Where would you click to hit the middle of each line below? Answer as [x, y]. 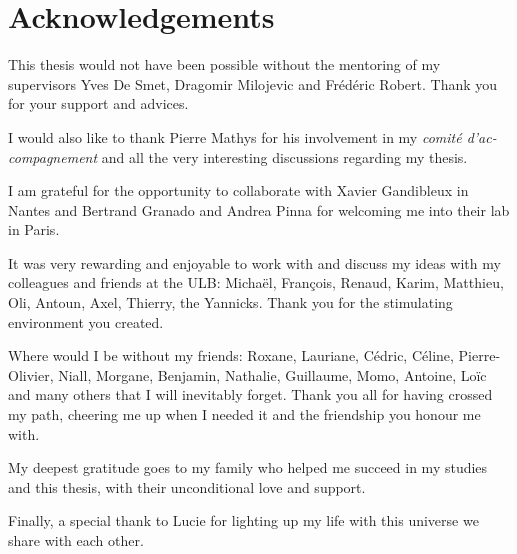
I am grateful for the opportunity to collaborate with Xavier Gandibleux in [238, 190]
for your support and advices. [98, 103]
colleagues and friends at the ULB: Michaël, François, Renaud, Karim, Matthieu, [256, 282]
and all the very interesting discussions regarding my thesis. [284, 156]
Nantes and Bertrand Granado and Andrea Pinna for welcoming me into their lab [259, 209]
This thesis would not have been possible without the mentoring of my [224, 64]
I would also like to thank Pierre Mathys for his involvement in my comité [235, 136]
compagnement [53, 156]
